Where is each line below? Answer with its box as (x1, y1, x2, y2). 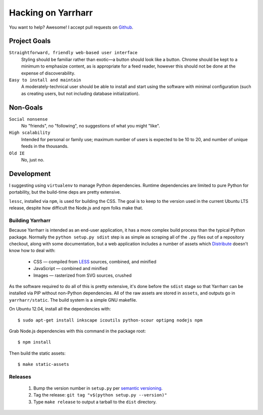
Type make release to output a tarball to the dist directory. (33, 399, 157, 405)
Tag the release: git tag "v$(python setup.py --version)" (33, 392, 168, 398)
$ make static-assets (18, 361, 69, 367)
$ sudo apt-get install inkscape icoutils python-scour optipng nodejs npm (18, 317, 203, 323)
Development (9, 169, 51, 178)
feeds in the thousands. (21, 144, 69, 149)
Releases (9, 373, 32, 380)
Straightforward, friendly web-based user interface (9, 50, 138, 55)
